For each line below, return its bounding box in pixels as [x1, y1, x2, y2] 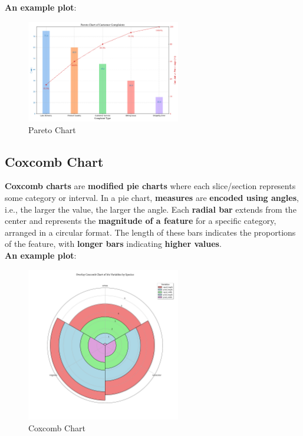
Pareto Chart [28, 123, 76, 136]
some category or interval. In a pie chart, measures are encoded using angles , [5, 191, 299, 203]
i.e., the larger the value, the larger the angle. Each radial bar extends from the [5, 203, 297, 215]
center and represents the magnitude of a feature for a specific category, [5, 214, 276, 227]
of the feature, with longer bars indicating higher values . [5, 237, 222, 250]
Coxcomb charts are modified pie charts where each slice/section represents [5, 180, 296, 192]
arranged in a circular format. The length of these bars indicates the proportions [5, 226, 296, 238]
